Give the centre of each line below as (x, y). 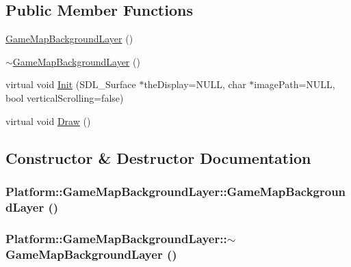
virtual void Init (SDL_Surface (71, 84)
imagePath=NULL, (295, 84)
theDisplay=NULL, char (195, 84)
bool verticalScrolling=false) (65, 97)
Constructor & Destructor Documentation (158, 157)
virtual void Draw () (48, 121)
